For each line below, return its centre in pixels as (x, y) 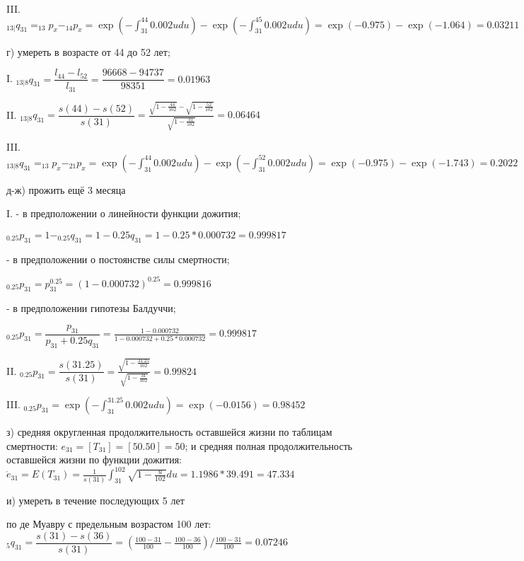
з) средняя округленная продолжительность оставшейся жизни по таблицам (169, 432)
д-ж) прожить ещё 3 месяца (66, 189)
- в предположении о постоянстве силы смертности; (118, 259)
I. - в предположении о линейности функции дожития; (124, 213)
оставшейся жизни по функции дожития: (94, 459)
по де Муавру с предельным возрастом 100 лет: (109, 524)
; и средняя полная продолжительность (269, 445)
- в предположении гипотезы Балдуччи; (91, 307)
